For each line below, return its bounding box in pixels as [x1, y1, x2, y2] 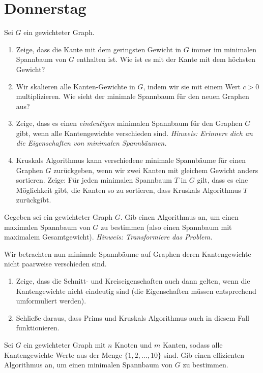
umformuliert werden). [16, 295, 86, 306]
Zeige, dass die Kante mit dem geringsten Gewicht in [16, 44, 182, 54]
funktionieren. [16, 322, 60, 333]
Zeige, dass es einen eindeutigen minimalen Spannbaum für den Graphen [16, 118, 243, 128]
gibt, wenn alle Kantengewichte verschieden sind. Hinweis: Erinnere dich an [16, 127, 253, 138]
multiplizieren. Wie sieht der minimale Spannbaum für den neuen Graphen [16, 91, 249, 101]
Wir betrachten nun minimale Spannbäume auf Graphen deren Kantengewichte [4, 248, 251, 259]
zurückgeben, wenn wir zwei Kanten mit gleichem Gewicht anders [53, 164, 258, 175]
